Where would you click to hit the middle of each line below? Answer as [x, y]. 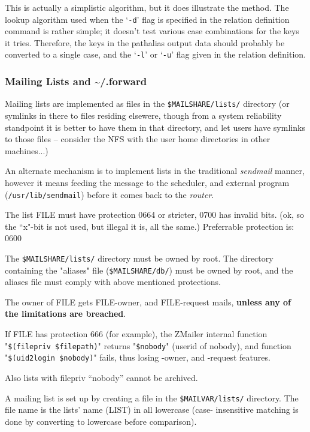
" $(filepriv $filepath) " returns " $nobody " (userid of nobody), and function [148, 345]
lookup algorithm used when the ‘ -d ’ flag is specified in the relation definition [147, 19]
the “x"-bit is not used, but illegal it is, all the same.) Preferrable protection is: [150, 226]
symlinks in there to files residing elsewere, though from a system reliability [143, 115]
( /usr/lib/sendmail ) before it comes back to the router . [110, 194]
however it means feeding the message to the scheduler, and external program [147, 182]
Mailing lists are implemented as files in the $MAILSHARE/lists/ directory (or [147, 103]
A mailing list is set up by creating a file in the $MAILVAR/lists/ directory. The [152, 397]
